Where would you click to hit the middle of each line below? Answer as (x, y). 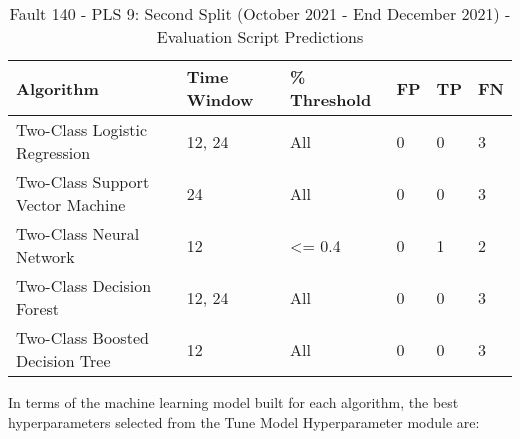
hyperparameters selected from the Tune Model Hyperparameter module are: (244, 421)
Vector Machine (71, 204)
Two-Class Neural (78, 233)
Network (45, 256)
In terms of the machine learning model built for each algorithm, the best (233, 402)
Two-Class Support (83, 181)
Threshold (331, 99)
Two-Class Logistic (82, 129)
